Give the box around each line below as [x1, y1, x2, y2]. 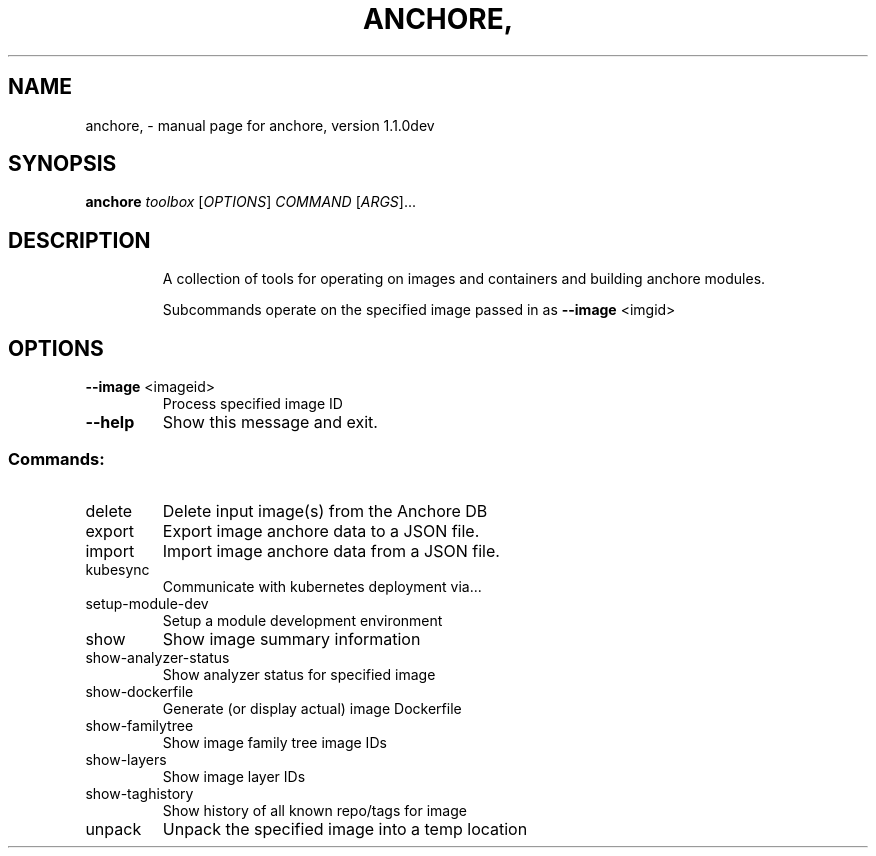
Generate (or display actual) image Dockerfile [162, 699, 462, 717]
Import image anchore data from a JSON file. [162, 540, 500, 561]
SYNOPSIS [8, 151, 117, 177]
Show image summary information [162, 628, 421, 649]
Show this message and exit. [162, 412, 378, 433]
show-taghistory [85, 784, 194, 802]
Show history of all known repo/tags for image [162, 801, 467, 819]
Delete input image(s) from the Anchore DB [162, 500, 488, 521]
